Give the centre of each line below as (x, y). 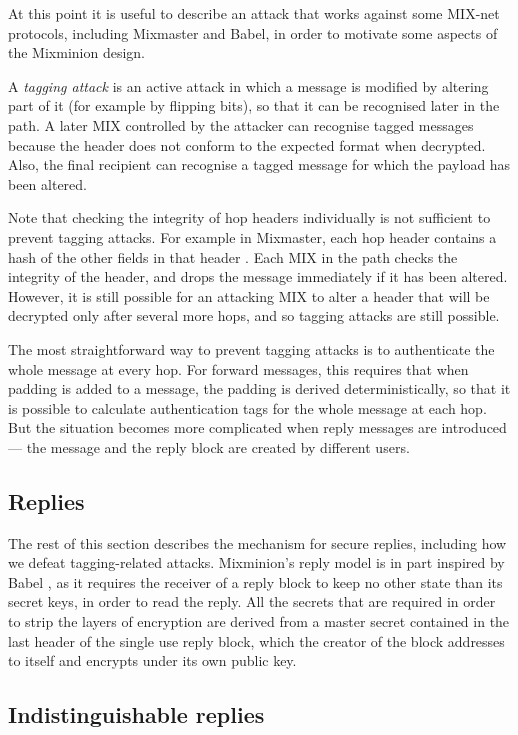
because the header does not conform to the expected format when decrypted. (247, 144)
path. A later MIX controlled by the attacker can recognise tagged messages (241, 124)
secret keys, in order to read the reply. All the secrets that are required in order (252, 601)
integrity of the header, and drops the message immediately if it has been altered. (258, 276)
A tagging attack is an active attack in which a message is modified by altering (248, 85)
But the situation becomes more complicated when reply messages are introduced (257, 427)
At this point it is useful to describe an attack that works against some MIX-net (254, 13)
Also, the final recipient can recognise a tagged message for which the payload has (259, 164)
